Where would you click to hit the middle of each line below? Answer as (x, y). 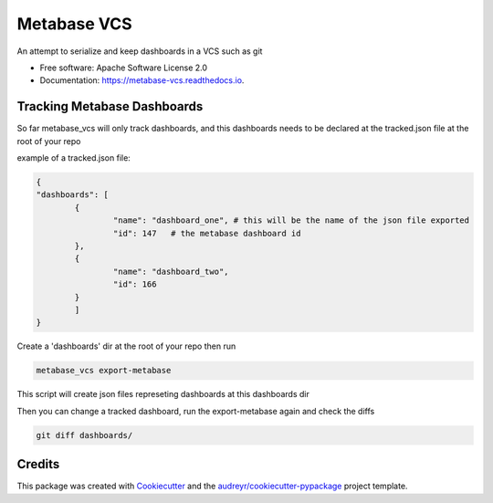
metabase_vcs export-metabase (104, 371)
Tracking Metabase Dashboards (110, 106)
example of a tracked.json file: (74, 158)
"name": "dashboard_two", (171, 271)
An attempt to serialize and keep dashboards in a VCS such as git (140, 51)
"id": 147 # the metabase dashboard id (207, 233)
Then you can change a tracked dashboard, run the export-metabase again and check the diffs (196, 411)
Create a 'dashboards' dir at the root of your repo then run (126, 346)
